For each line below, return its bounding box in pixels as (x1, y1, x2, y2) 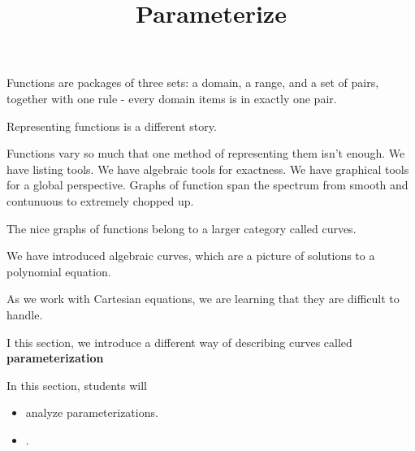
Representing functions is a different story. (6, 117, 217, 134)
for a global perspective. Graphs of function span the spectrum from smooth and (6, 176, 409, 193)
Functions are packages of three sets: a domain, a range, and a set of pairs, (6, 74, 379, 91)
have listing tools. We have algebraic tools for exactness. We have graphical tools (6, 160, 409, 177)
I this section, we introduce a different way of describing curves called (6, 333, 352, 350)
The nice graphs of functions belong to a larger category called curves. (6, 219, 357, 236)
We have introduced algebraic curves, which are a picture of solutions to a (6, 247, 375, 264)
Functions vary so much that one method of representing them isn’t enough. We (6, 145, 405, 162)
